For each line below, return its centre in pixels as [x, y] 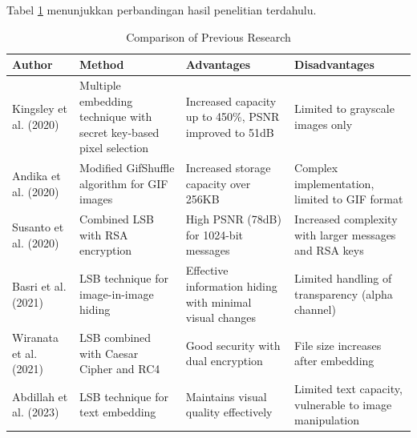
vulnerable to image [343, 404]
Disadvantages [334, 64]
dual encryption [224, 361]
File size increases [338, 345]
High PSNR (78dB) [233, 219]
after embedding [334, 361]
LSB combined [115, 337]
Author [32, 64]
